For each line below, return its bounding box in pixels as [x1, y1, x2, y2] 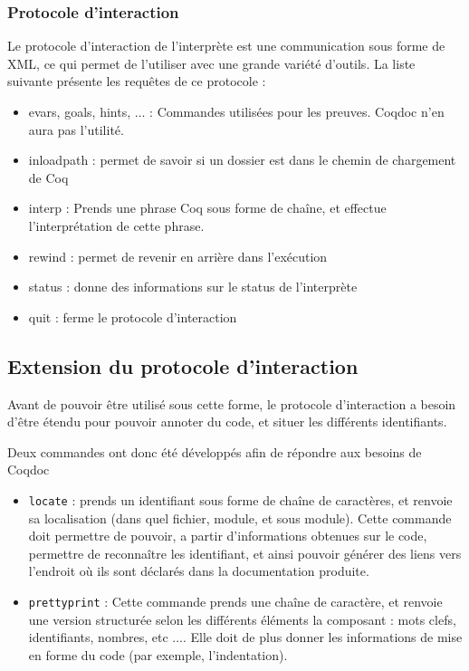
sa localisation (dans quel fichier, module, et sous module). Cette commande [28, 508, 452, 527]
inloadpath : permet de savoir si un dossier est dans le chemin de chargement [28, 150, 456, 169]
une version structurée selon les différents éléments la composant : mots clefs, [28, 609, 456, 628]
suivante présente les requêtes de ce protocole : [7, 72, 266, 91]
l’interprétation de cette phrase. [28, 216, 205, 235]
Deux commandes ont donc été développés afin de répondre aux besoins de [7, 442, 422, 461]
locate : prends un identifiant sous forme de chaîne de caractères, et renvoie [28, 490, 453, 509]
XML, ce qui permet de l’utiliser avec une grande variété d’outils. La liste [7, 53, 416, 72]
